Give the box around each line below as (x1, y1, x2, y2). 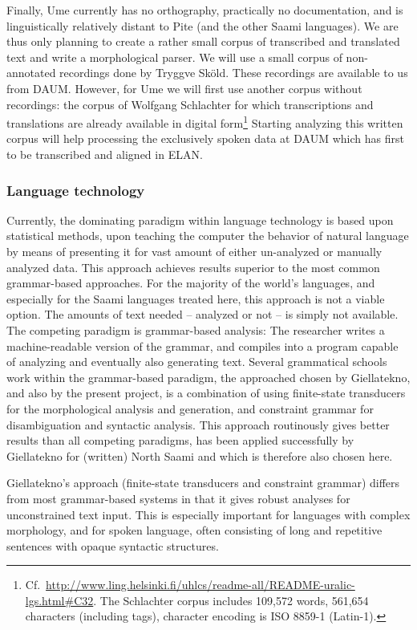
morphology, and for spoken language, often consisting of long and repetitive (6, 522, 383, 539)
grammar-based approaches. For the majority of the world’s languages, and (6, 274, 375, 291)
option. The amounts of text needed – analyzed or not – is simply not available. (6, 306, 399, 323)
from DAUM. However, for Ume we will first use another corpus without (6, 79, 362, 96)
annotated (6, 64, 56, 81)
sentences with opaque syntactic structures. (6, 537, 219, 554)
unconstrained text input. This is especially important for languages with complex (6, 506, 411, 522)
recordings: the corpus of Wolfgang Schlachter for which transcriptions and (6, 96, 374, 112)
